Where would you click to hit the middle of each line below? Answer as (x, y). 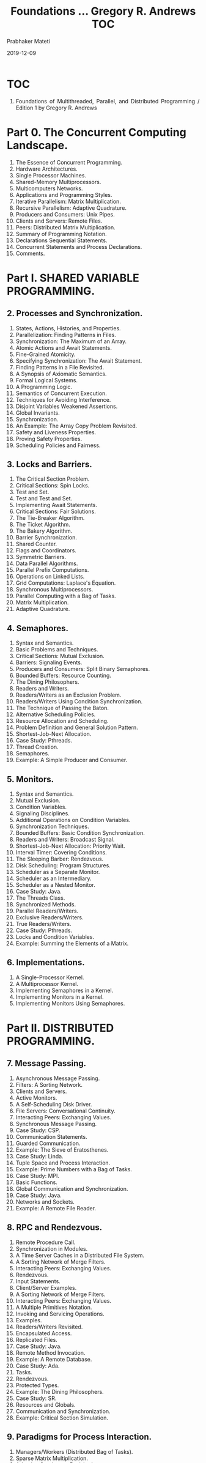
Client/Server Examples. (46, 1287)
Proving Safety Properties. (49, 439)
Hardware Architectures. (46, 169)
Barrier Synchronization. (46, 538)
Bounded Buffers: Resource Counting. (63, 676)
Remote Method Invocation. (50, 1352)
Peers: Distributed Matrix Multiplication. (65, 227)
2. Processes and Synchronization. (75, 313)
